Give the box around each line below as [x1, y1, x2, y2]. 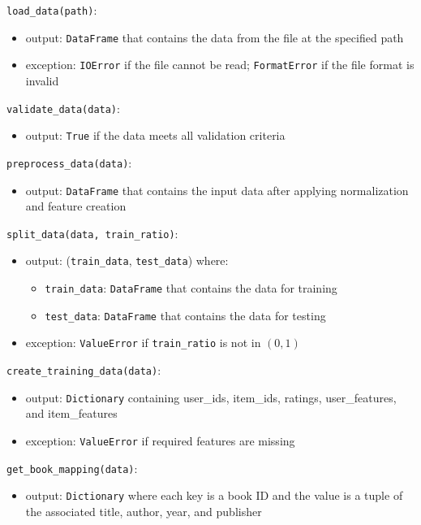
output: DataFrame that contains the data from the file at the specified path [25, 28, 404, 46]
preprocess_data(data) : [6, 154, 132, 171]
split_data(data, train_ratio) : [6, 224, 178, 241]
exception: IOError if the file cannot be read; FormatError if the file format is [25, 56, 415, 73]
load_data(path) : [6, 2, 97, 18]
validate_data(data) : [6, 99, 120, 116]
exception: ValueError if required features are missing [25, 432, 295, 449]
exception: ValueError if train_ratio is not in [25, 334, 261, 351]
